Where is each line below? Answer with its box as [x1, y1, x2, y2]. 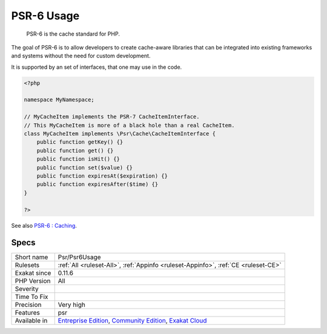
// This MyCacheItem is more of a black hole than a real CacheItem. [24, 121, 235, 129]
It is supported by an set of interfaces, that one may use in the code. [11, 63, 182, 71]
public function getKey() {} [36, 139, 124, 146]
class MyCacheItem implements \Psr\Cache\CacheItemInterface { [24, 130, 216, 137]
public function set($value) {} [36, 164, 133, 171]
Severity [15, 284, 39, 293]
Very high [58, 301, 86, 309]
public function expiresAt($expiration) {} [36, 173, 168, 179]
